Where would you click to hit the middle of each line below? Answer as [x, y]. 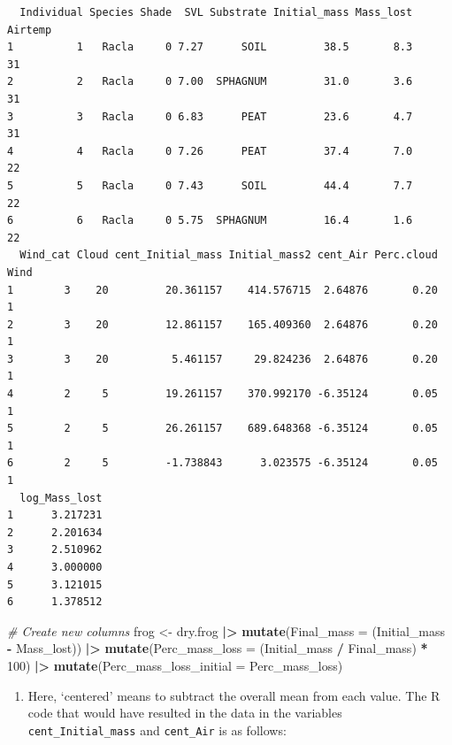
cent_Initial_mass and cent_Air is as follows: [157, 730]
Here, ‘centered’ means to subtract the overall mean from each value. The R [234, 695]
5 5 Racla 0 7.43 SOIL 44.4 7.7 [210, 185]
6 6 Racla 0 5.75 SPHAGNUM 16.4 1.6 [210, 221]
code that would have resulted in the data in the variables [185, 713]
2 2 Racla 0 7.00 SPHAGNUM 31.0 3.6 [210, 82]
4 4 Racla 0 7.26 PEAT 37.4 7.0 [210, 151]
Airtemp [30, 30]
